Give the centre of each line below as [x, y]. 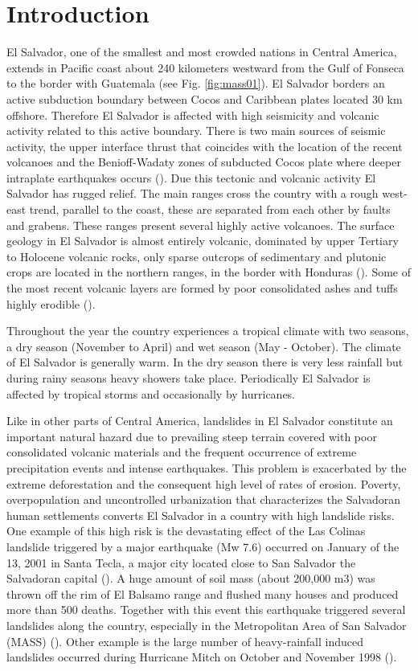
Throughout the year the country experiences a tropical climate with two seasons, [208, 331]
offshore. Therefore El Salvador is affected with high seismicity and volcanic [193, 115]
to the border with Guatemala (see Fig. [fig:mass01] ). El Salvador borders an [196, 83]
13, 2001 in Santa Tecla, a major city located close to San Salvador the [181, 562]
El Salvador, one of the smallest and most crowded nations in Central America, [202, 52]
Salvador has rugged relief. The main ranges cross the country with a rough [193, 193]
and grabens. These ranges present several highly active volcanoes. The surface [201, 225]
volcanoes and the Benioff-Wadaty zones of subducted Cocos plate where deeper [204, 162]
